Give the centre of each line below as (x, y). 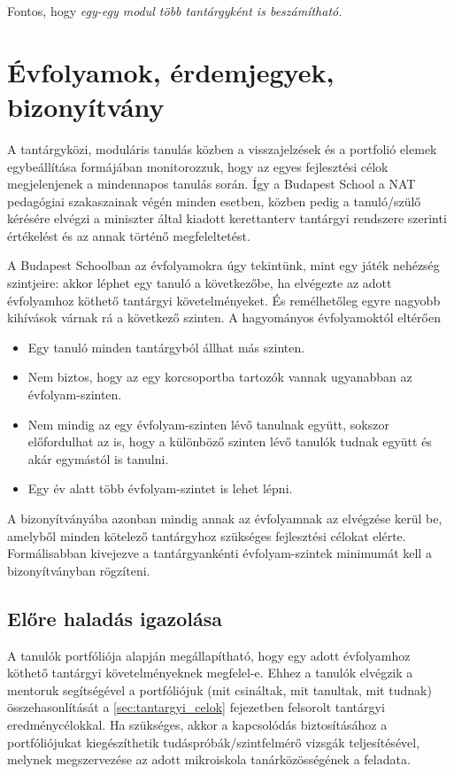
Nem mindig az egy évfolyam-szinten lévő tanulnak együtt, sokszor (208, 424)
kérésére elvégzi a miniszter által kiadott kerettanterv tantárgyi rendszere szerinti (227, 218)
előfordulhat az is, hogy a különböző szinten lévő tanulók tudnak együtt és (230, 441)
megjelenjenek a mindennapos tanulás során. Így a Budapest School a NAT (212, 184)
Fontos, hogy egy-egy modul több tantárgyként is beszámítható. (175, 11)
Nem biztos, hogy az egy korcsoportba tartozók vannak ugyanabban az (220, 377)
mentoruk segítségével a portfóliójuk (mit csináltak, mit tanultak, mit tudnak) (219, 689)
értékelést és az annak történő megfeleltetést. (129, 235)
